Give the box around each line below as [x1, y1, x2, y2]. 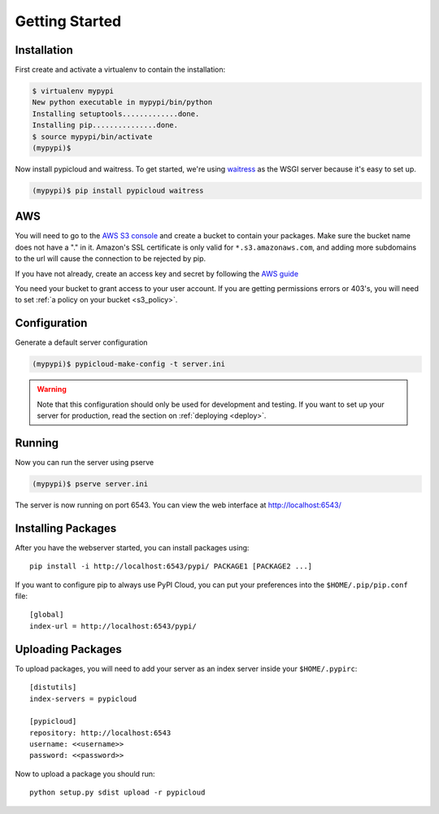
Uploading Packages [15, 642, 122, 656]
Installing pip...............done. [32, 120, 179, 130]
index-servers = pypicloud [29, 694, 137, 703]
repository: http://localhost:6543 [29, 728, 172, 738]
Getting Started [15, 12, 122, 30]
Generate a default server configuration [15, 337, 148, 347]
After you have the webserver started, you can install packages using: [15, 542, 250, 552]
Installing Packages [15, 521, 117, 535]
